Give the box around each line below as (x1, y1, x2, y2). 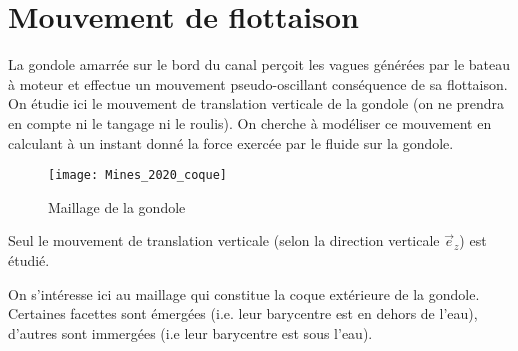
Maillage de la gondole (48, 196, 186, 217)
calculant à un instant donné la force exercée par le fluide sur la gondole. (8, 132, 454, 153)
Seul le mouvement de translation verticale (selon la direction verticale (8, 230, 440, 251)
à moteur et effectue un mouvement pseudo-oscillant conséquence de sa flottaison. (8, 73, 508, 94)
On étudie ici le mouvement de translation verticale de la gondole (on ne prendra (8, 93, 505, 114)
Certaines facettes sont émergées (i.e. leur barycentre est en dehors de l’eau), (8, 303, 478, 324)
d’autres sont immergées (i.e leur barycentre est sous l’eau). (8, 322, 373, 343)
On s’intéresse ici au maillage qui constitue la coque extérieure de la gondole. (8, 283, 480, 304)
